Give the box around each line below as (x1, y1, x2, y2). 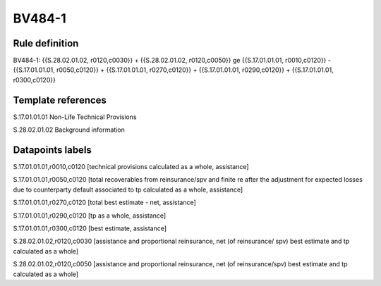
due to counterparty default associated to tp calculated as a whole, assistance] (13, 185, 243, 194)
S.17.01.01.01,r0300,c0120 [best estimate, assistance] (13, 224, 167, 232)
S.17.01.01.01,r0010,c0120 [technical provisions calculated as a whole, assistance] (13, 163, 250, 171)
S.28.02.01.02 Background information (13, 125, 125, 134)
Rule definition (13, 37, 79, 49)
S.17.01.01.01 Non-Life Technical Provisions (13, 113, 137, 121)
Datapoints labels (13, 144, 92, 156)
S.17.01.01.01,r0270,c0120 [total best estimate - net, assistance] (13, 198, 197, 207)
